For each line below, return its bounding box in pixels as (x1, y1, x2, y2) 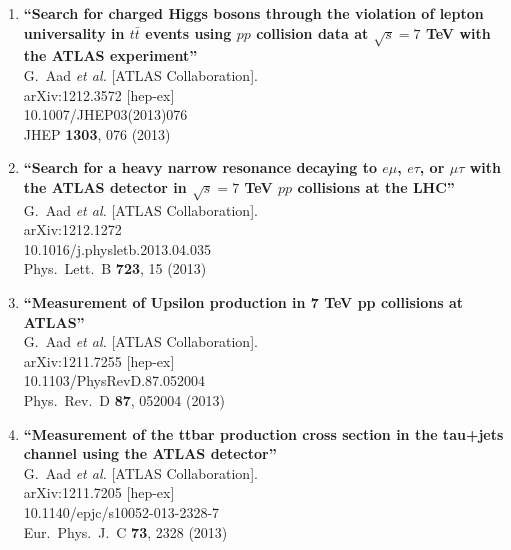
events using (145, 22, 232, 43)
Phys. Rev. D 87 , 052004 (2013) (23, 390, 225, 411)
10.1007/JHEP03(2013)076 (23, 104, 188, 125)
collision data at (256, 22, 369, 43)
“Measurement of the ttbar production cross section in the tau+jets (23, 423, 504, 444)
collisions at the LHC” (297, 176, 455, 197)
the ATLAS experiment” (23, 45, 198, 66)
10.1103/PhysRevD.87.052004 (23, 370, 205, 391)
